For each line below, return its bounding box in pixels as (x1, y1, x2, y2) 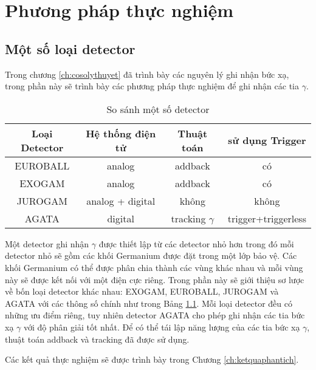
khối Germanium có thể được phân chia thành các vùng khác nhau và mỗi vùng (5, 261, 303, 273)
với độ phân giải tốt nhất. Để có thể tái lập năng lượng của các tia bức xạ (23, 320, 300, 333)
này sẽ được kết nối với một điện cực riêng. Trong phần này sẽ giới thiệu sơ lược (5, 273, 304, 286)
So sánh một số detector (106, 101, 210, 116)
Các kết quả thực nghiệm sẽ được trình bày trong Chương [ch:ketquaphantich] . (5, 353, 299, 366)
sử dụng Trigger (228, 133, 306, 148)
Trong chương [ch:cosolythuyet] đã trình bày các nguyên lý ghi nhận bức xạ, (5, 67, 289, 80)
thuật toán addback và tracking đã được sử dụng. (5, 332, 190, 345)
